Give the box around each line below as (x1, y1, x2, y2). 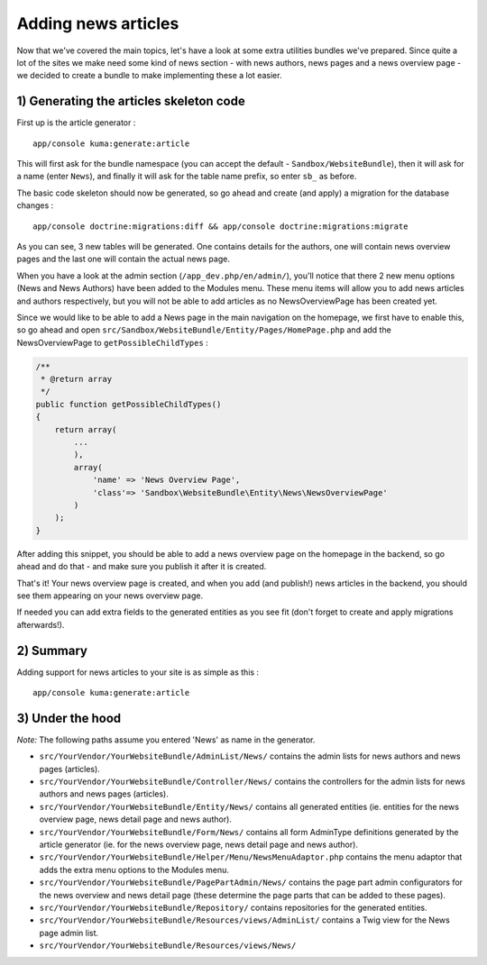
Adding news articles (16, 14, 179, 33)
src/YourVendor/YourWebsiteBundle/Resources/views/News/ (39, 941, 297, 951)
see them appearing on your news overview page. (16, 590, 203, 601)
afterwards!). (16, 619, 65, 630)
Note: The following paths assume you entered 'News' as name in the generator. (16, 734, 316, 745)
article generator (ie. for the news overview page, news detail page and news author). (39, 839, 358, 851)
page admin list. (39, 927, 99, 938)
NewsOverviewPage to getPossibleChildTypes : (16, 337, 209, 348)
